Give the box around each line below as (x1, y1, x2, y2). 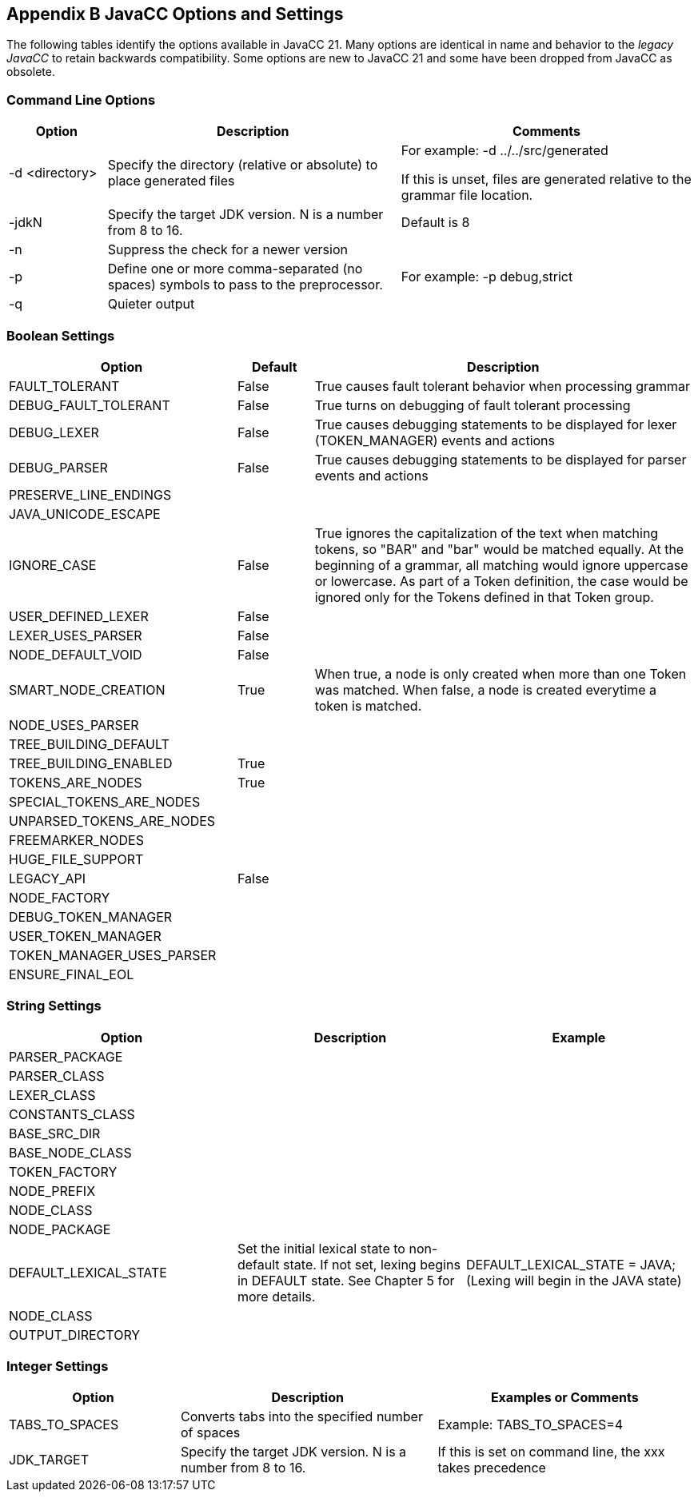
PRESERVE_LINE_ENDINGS (9, 486, 172, 503)
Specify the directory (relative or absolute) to (107, 157, 378, 173)
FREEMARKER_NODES (9, 831, 144, 848)
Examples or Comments (490, 1389, 639, 1406)
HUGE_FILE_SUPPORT (9, 851, 144, 867)
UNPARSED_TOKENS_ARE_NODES (9, 812, 216, 829)
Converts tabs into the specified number (181, 1408, 423, 1425)
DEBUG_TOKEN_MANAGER (9, 908, 173, 925)
